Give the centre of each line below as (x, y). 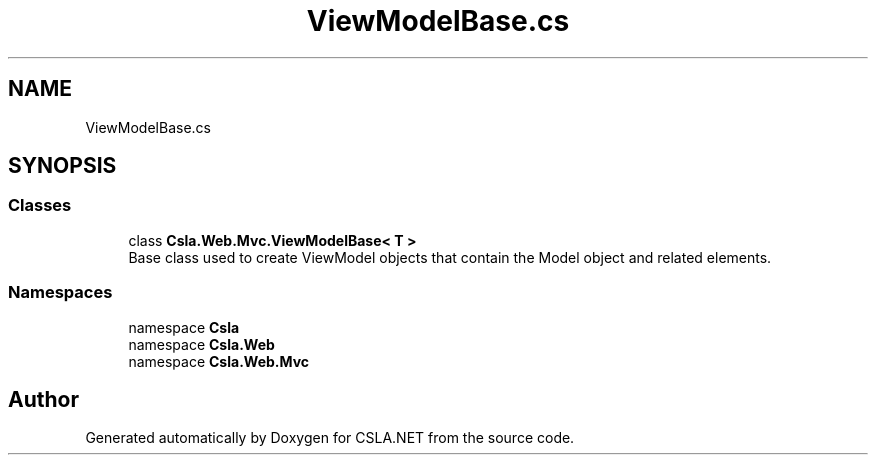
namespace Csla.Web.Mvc (219, 361)
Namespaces (60, 292)
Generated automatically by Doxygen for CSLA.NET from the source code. (330, 438)
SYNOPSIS (62, 166)
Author (43, 399)
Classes (40, 205)
